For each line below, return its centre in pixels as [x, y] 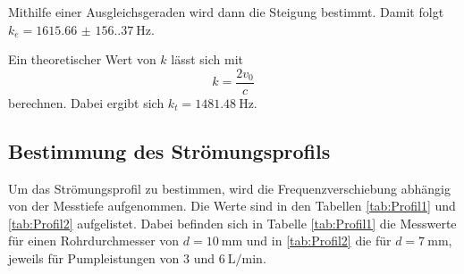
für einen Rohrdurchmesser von [94, 241]
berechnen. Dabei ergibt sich [86, 102]
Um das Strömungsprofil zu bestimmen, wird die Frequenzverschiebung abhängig [230, 188]
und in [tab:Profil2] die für [319, 241]
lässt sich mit [207, 59]
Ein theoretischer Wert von [82, 59]
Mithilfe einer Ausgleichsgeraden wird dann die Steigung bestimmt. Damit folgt [226, 12]
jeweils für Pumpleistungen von [94, 258]
